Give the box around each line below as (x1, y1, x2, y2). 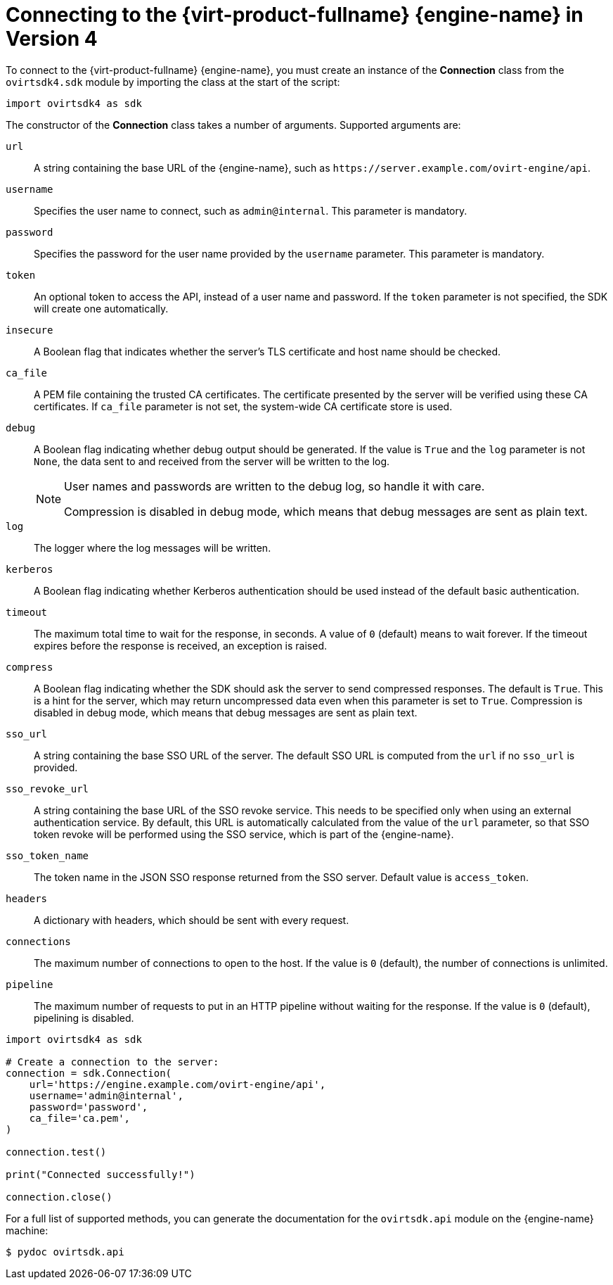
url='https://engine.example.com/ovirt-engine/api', (29, 1078, 326, 1090)
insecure (6, 324, 53, 336)
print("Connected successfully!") (6, 1168, 195, 1180)
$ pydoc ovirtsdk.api (6, 1246, 124, 1258)
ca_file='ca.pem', (29, 1112, 131, 1124)
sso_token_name (6, 849, 89, 861)
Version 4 (6, 27, 98, 51)
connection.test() (6, 1146, 107, 1158)
